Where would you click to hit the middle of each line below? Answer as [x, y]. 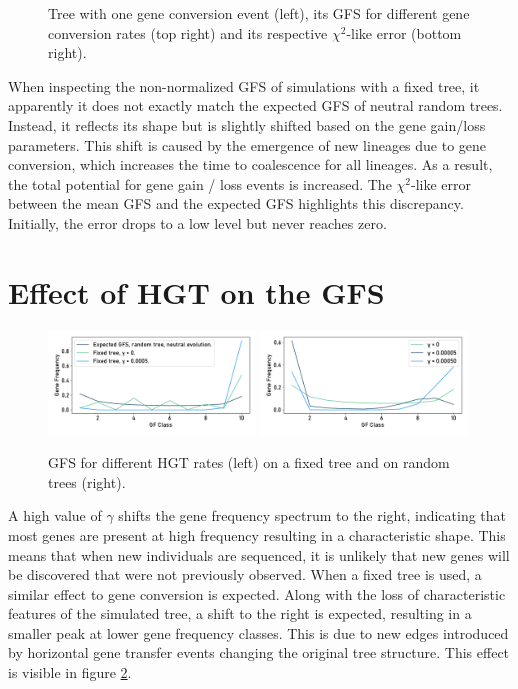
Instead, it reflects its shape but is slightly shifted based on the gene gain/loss [247, 124]
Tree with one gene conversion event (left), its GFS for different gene [259, 13]
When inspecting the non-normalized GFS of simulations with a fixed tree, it [244, 85]
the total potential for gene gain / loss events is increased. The [200, 183]
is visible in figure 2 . [70, 672]
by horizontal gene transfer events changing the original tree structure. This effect [259, 652]
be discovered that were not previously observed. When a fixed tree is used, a [245, 574]
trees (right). [87, 481]
